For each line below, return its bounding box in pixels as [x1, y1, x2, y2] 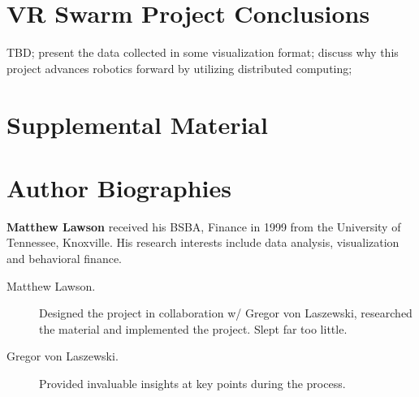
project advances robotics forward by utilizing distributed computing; [6, 59, 352, 76]
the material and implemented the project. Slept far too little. [39, 320, 348, 337]
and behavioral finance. [6, 250, 123, 266]
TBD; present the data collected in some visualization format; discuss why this [6, 44, 399, 61]
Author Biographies [6, 170, 231, 204]
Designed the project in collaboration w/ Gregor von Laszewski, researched [39, 304, 413, 321]
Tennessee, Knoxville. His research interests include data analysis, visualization [6, 234, 400, 251]
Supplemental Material [6, 107, 268, 140]
